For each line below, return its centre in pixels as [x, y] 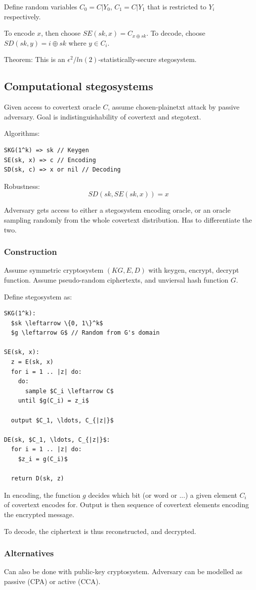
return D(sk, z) [38, 479]
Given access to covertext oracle [52, 107]
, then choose [61, 33]
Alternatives [29, 553]
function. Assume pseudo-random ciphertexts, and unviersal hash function [116, 279]
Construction [31, 252]
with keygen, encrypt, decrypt [194, 270]
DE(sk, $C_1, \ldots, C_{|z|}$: [57, 440]
